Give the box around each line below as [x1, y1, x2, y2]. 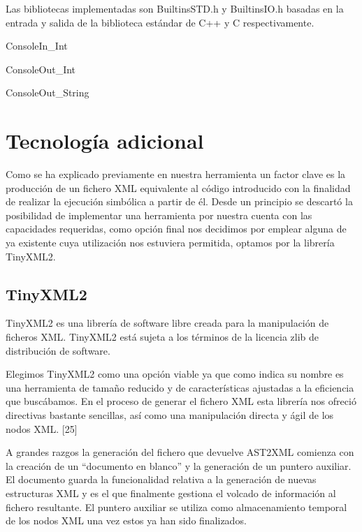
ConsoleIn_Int [6, 38, 68, 53]
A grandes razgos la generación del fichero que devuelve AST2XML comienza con [6, 445, 354, 459]
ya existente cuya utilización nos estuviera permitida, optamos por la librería [6, 235, 335, 250]
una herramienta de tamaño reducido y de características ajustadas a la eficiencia [6, 380, 354, 394]
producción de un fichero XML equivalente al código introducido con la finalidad [6, 180, 351, 195]
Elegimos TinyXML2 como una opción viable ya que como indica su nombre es [6, 367, 344, 381]
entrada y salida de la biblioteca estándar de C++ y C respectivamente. [6, 15, 314, 29]
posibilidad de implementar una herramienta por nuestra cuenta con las [6, 207, 312, 222]
